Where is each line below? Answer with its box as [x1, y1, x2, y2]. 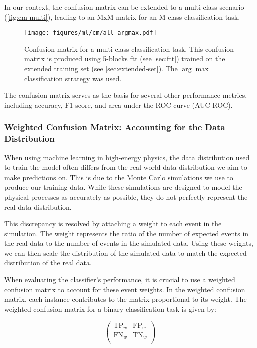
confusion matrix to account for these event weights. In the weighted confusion [4, 284, 245, 294]
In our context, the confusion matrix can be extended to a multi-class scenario [4, 2, 244, 12]
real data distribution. [4, 201, 72, 212]
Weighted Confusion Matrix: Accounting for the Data [4, 121, 225, 133]
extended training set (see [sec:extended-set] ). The [24, 63, 178, 74]
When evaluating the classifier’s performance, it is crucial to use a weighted [4, 274, 235, 285]
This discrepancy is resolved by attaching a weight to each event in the [4, 218, 222, 229]
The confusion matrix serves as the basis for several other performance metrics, [4, 90, 247, 100]
